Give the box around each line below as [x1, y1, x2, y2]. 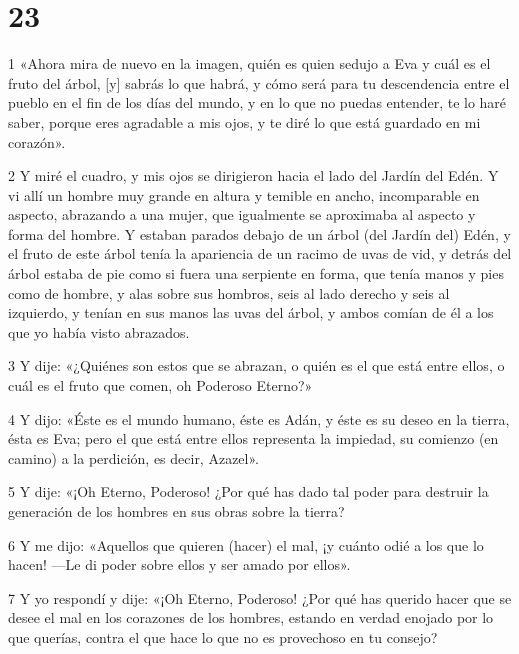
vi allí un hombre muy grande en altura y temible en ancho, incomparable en [8, 184, 480, 205]
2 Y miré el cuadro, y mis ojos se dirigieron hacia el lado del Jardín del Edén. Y [8, 165, 499, 186]
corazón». [8, 131, 66, 152]
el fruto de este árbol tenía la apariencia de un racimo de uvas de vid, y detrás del [8, 243, 512, 264]
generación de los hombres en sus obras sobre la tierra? [8, 501, 345, 521]
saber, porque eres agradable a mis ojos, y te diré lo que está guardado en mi [8, 111, 481, 132]
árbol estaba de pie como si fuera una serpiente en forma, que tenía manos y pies [8, 263, 504, 284]
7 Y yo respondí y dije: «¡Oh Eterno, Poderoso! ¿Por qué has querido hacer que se [8, 587, 512, 608]
